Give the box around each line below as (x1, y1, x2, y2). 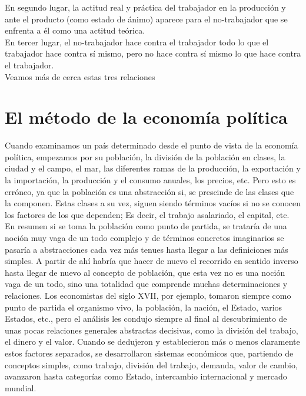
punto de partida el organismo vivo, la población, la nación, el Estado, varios (5, 301, 282, 313)
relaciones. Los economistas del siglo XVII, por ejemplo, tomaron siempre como (5, 289, 291, 301)
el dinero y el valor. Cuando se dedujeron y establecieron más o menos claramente (5, 335, 300, 348)
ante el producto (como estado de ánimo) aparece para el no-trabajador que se (5, 12, 288, 25)
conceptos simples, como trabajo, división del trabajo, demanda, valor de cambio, (5, 358, 298, 371)
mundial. (5, 381, 36, 394)
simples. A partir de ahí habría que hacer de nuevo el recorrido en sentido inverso (5, 255, 298, 267)
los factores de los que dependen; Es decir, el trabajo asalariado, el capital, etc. (5, 208, 290, 220)
